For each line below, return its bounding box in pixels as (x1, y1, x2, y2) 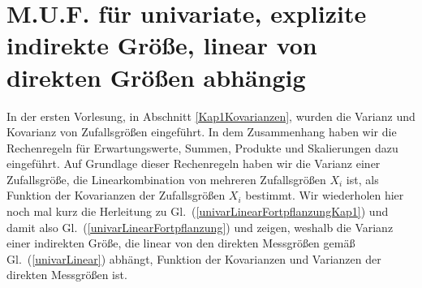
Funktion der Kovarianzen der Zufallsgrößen (6, 187, 226, 204)
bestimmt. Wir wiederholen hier (245, 187, 404, 204)
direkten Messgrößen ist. (6, 266, 127, 283)
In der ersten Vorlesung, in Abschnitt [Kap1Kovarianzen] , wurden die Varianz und (6, 107, 416, 124)
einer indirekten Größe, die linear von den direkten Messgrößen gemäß (6, 234, 355, 251)
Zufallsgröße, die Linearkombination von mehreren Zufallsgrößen (6, 170, 326, 187)
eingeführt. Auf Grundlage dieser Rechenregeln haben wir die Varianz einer (6, 155, 381, 172)
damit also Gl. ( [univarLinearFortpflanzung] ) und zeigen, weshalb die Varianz (6, 218, 394, 235)
